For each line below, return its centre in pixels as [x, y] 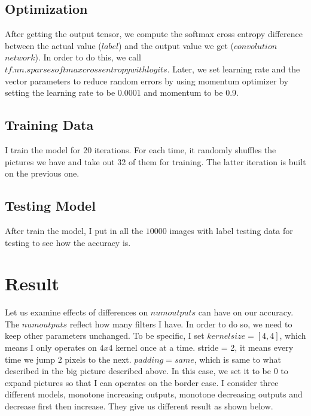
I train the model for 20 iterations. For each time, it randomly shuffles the [141, 149]
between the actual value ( [53, 45]
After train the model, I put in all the [74, 230]
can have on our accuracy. [246, 312]
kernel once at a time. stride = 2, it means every [205, 347]
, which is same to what [237, 359]
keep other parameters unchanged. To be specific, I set [105, 335]
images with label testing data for [231, 230]
